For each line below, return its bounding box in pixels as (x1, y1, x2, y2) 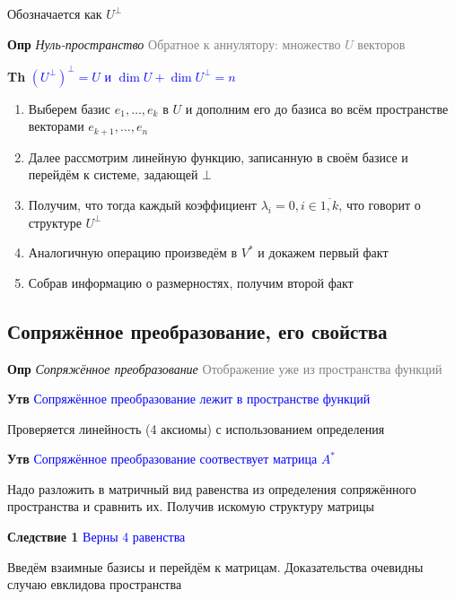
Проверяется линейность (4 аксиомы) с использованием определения (7, 419, 385, 438)
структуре (28, 213, 82, 231)
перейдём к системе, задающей (28, 165, 198, 184)
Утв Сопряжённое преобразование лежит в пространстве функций (7, 389, 371, 408)
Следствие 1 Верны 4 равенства (7, 527, 186, 546)
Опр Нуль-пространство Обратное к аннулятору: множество (7, 34, 341, 53)
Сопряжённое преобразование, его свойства (7, 317, 388, 344)
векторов (357, 34, 406, 53)
